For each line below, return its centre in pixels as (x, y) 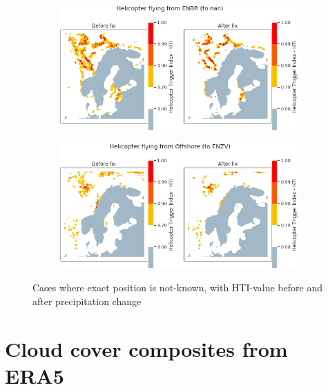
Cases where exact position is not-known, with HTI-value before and (177, 287)
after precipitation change (87, 301)
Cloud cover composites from (146, 348)
